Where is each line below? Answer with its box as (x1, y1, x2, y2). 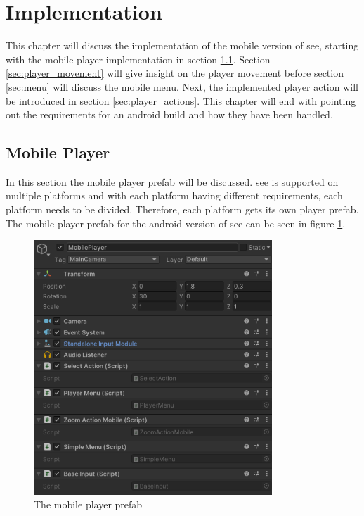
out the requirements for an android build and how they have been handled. (6, 107, 333, 122)
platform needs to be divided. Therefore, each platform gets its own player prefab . (6, 202, 359, 217)
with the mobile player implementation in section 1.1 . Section (6, 51, 271, 66)
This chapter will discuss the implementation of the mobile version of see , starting (6, 38, 359, 53)
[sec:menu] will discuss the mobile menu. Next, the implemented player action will (6, 79, 358, 94)
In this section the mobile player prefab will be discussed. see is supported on (6, 174, 339, 189)
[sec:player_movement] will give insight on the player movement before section (6, 65, 344, 80)
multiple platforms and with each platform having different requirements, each (6, 188, 343, 203)
